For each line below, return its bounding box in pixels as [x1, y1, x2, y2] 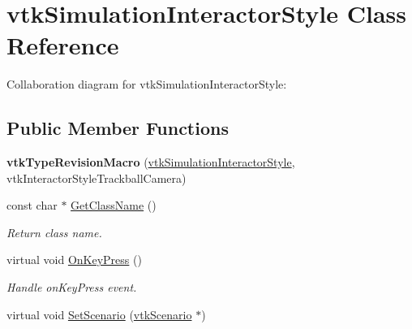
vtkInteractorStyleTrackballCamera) [6, 169, 187, 186]
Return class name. [6, 223, 102, 240]
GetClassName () [71, 197, 157, 214]
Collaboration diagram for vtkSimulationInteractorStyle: [6, 76, 287, 93]
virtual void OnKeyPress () [6, 251, 142, 268]
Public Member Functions [6, 115, 229, 141]
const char [6, 197, 58, 214]
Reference [6, 28, 119, 62]
